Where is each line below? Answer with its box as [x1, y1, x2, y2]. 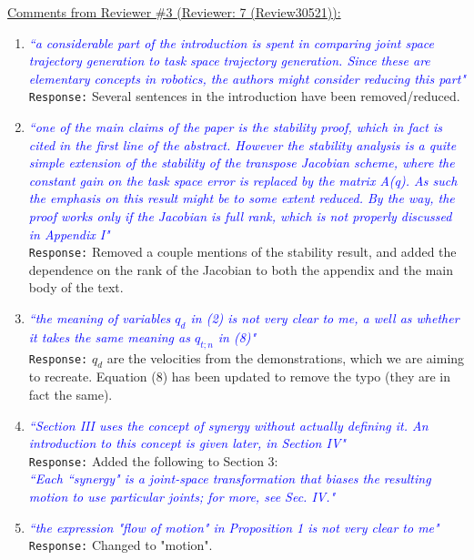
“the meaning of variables [28, 309, 171, 328]
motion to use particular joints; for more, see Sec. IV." [28, 487, 336, 506]
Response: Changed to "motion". [28, 535, 213, 555]
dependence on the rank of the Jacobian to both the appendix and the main [28, 260, 453, 279]
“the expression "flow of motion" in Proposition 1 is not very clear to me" [28, 517, 439, 536]
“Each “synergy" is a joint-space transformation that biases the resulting [28, 469, 431, 488]
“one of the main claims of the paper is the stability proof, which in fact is [28, 117, 442, 137]
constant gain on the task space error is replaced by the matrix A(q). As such [28, 170, 458, 189]
